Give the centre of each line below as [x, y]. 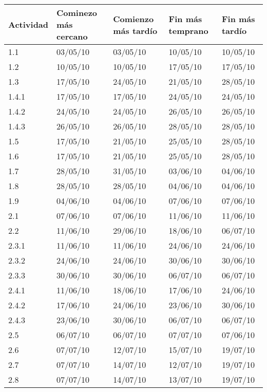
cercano [72, 36]
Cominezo [77, 13]
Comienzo [133, 18]
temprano [188, 30]
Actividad [28, 24]
